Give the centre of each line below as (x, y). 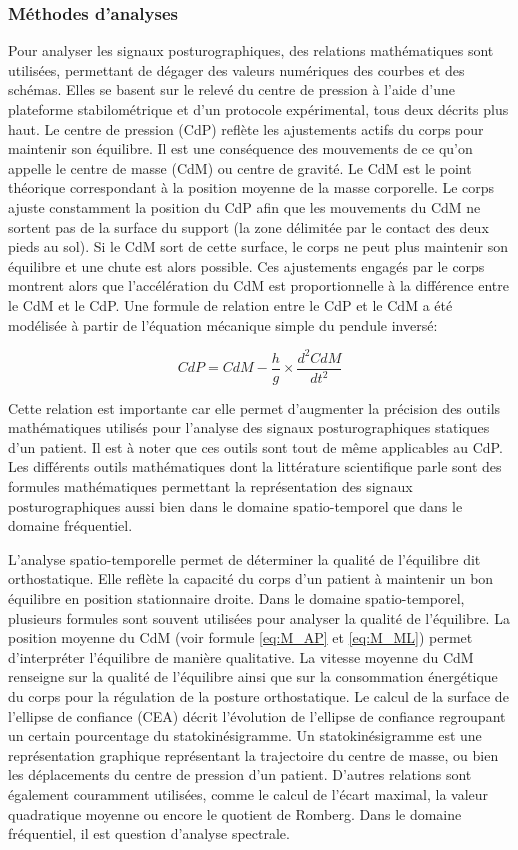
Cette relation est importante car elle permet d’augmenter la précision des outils (254, 407)
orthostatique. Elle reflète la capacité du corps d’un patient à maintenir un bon (251, 578)
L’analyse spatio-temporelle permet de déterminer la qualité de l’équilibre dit (244, 558)
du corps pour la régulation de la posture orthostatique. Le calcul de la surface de (258, 696)
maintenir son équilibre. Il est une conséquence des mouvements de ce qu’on (240, 148)
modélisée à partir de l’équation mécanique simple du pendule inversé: (223, 324)
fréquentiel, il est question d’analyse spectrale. (149, 833)
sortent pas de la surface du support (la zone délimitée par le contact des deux (248, 226)
